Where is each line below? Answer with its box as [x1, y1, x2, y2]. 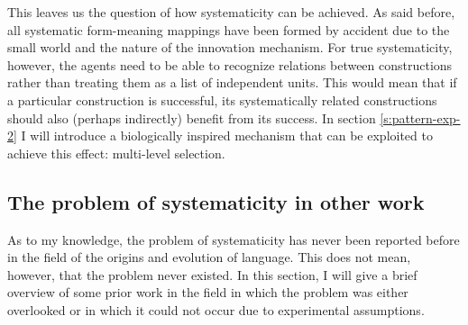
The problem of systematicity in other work [7, 187, 425, 215]
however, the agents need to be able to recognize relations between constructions [7, 55, 453, 74]
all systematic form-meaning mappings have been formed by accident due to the [7, 20, 450, 39]
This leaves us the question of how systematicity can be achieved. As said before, [7, 3, 455, 21]
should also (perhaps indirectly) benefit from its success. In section [7, 108, 376, 127]
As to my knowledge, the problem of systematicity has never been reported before [7, 230, 460, 248]
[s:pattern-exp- [380, 108, 461, 127]
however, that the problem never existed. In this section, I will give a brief [7, 265, 418, 284]
